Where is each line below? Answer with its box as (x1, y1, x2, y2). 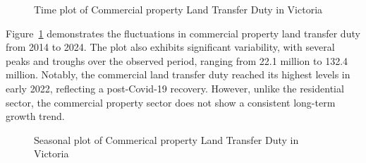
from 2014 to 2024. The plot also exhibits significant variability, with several (6, 40, 335, 54)
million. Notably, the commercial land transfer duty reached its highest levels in (6, 67, 350, 82)
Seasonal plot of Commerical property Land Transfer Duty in (34, 132, 299, 147)
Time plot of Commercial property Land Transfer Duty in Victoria (34, 2, 323, 16)
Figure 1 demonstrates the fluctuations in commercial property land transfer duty (6, 25, 360, 40)
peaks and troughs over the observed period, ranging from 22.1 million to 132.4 (6, 53, 348, 68)
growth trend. (6, 109, 65, 123)
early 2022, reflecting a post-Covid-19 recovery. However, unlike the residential (6, 80, 344, 95)
